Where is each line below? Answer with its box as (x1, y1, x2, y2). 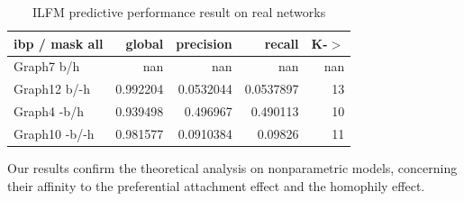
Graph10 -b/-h (14, 123, 95, 142)
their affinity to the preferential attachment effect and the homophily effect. (7, 176, 425, 195)
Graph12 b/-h (14, 79, 90, 98)
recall (264, 33, 299, 52)
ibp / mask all (14, 33, 104, 52)
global (125, 33, 164, 52)
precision (176, 33, 232, 52)
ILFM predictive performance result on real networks (32, 3, 326, 21)
